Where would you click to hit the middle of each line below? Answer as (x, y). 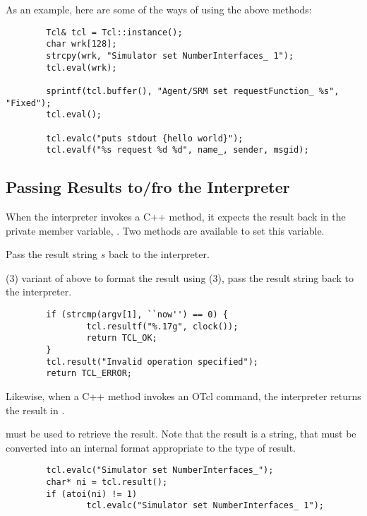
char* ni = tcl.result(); (107, 482)
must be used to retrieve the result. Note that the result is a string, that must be (181, 434)
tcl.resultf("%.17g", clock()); (162, 326)
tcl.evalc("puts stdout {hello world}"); (145, 138)
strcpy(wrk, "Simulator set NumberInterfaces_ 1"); (170, 55)
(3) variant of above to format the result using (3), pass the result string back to (180, 277)
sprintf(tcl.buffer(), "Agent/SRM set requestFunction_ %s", (193, 91)
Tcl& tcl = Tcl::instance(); (114, 32)
